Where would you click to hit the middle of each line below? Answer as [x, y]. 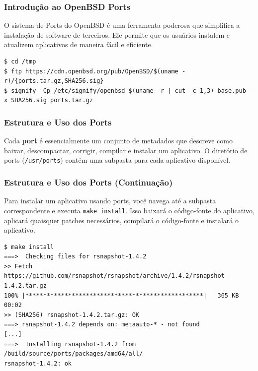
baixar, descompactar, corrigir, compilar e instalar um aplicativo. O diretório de [126, 150]
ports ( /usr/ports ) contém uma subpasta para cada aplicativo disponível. [117, 160]
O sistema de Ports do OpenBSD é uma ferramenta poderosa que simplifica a [122, 25]
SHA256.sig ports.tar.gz [52, 100]
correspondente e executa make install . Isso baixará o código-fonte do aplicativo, [129, 210]
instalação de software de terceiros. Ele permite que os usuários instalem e [117, 34]
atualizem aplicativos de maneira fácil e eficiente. [79, 44]
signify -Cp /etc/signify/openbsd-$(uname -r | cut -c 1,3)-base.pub [129, 91]
